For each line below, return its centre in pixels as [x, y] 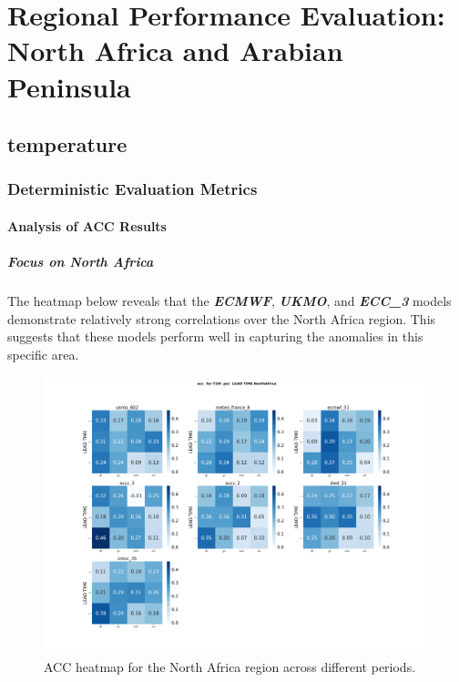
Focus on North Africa [81, 262]
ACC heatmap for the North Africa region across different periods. [230, 667]
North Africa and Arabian [175, 51]
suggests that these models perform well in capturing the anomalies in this [215, 336]
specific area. [43, 354]
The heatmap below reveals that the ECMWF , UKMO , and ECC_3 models [229, 301]
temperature [67, 144]
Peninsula [69, 86]
